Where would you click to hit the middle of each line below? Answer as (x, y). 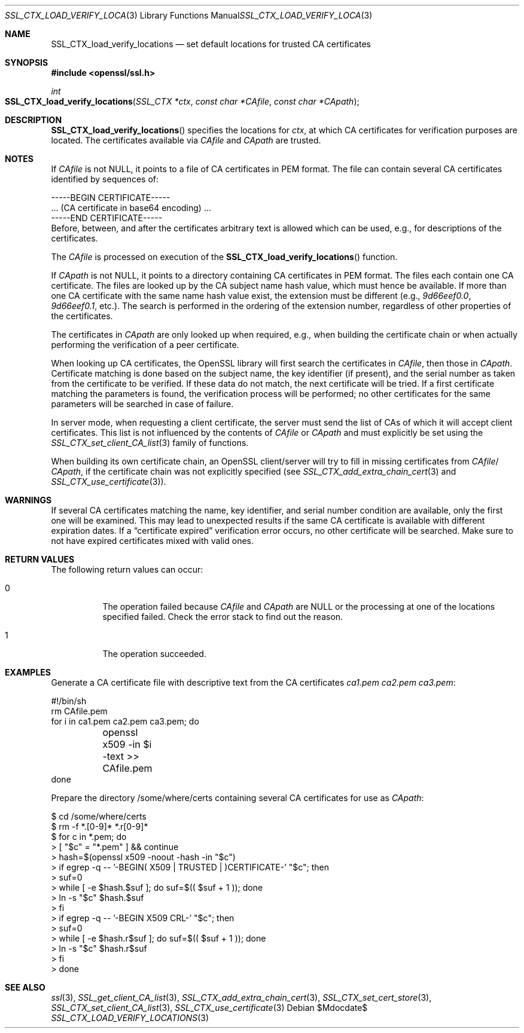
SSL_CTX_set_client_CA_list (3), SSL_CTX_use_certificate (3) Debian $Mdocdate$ (209, 1008)
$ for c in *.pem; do (89, 837)
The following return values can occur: (127, 569)
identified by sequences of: (105, 179)
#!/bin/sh (69, 701)
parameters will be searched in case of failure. (142, 404)
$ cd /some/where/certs (99, 816)
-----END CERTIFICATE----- (107, 218)
